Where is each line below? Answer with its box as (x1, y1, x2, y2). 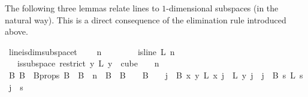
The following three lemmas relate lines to (5, 2, 159, 14)
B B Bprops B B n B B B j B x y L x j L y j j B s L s (8, 68, 303, 81)
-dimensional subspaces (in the (166, 2, 279, 14)
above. (5, 25, 28, 38)
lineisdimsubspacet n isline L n (8, 45, 175, 57)
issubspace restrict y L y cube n (17, 57, 159, 69)
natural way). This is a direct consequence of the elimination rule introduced (5, 13, 286, 26)
